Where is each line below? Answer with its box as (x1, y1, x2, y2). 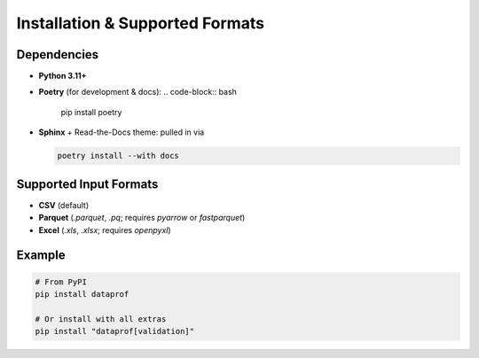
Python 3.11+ (38, 71, 87, 82)
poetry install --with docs (57, 151, 179, 161)
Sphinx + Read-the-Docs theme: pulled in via (38, 127, 205, 137)
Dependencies (16, 47, 99, 62)
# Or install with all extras (35, 314, 167, 323)
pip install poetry (60, 106, 122, 117)
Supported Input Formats (16, 176, 159, 191)
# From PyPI (35, 276, 88, 287)
